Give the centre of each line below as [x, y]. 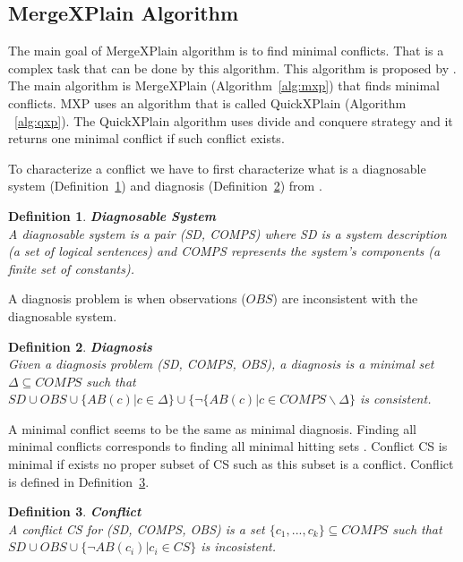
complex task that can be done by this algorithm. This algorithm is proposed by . [232, 68]
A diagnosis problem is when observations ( [127, 298]
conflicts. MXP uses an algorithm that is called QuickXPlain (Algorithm [207, 102]
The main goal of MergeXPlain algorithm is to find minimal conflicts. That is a [226, 51]
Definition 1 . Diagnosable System [112, 215]
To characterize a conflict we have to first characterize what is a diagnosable [217, 168]
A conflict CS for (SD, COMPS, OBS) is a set [137, 528]
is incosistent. [239, 546]
